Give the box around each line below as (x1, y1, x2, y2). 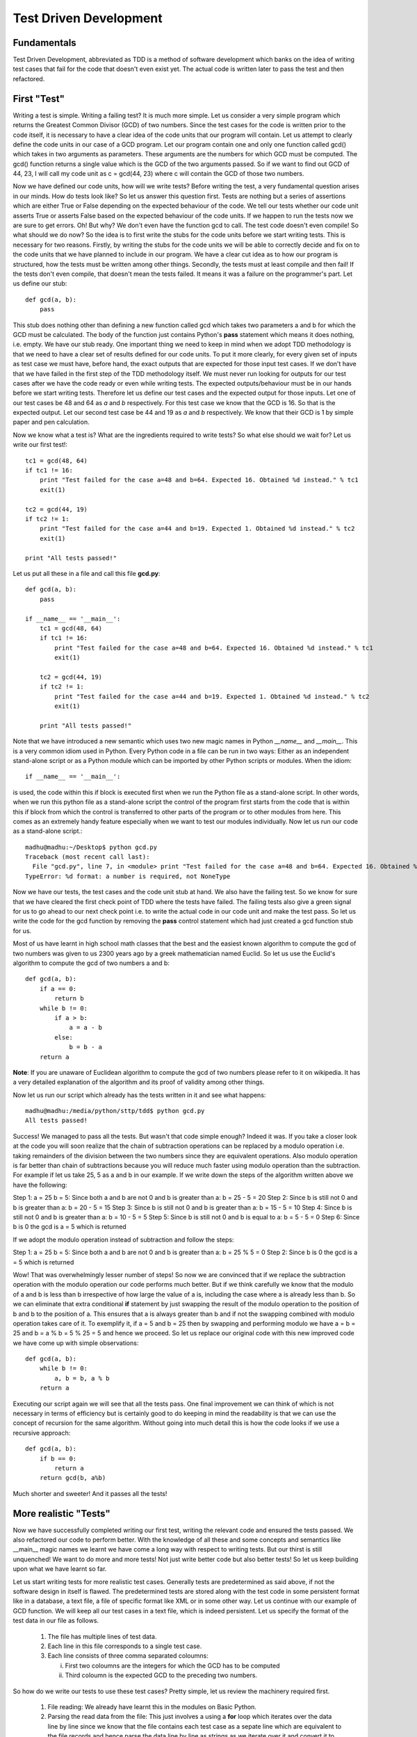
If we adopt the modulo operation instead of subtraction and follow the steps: (13, 1235, 234, 1244)
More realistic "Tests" (13, 1508, 111, 1520)
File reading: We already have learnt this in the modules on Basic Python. (47, 1702, 257, 1711)
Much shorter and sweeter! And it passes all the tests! (13, 1489, 167, 1497)
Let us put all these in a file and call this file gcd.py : (13, 569, 161, 577)
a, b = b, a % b (54, 1374, 110, 1382)
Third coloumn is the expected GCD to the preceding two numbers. (65, 1671, 257, 1679)
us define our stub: (13, 279, 67, 288)
